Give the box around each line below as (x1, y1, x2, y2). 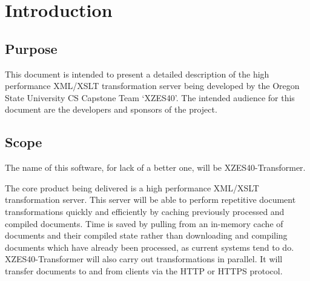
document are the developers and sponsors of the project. (5, 103, 217, 116)
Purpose (5, 39, 58, 58)
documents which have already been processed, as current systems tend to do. (5, 240, 294, 253)
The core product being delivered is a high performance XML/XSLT (5, 181, 259, 194)
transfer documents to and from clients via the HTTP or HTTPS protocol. (5, 264, 283, 277)
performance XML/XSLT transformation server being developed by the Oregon (5, 79, 300, 92)
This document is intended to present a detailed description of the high (5, 67, 269, 80)
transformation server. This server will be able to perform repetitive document (5, 193, 296, 206)
